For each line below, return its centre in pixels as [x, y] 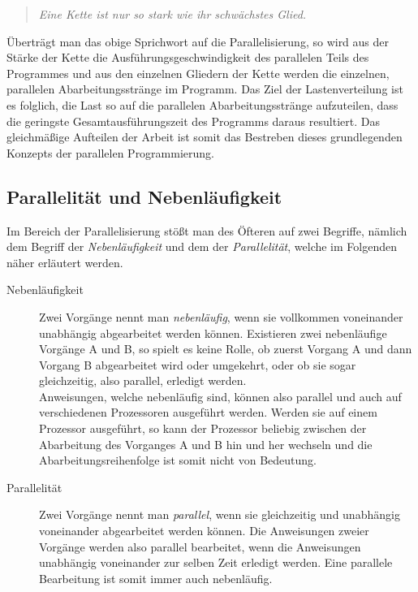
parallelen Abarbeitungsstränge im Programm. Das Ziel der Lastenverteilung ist [205, 89]
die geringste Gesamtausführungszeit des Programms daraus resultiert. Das [193, 121]
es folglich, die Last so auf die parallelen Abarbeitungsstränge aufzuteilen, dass [203, 104]
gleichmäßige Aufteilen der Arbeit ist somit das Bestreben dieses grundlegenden [205, 137]
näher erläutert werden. [65, 262]
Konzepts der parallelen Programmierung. [110, 152]
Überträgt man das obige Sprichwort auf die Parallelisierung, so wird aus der [198, 41]
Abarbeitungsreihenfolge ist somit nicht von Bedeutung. [178, 460]
